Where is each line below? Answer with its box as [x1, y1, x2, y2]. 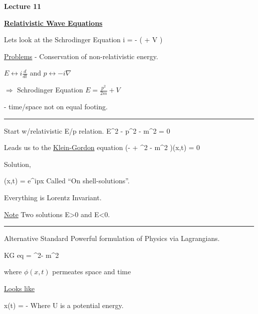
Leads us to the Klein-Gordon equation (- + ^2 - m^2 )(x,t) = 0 [4, 142, 200, 153]
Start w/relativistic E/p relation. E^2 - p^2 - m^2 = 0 [4, 125, 170, 136]
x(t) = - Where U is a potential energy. [4, 300, 124, 310]
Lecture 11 [4, 1, 41, 11]
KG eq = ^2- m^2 [4, 249, 59, 260]
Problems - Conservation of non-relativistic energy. [4, 51, 158, 61]
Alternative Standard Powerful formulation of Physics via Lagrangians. [4, 233, 220, 243]
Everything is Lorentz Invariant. [4, 192, 102, 202]
